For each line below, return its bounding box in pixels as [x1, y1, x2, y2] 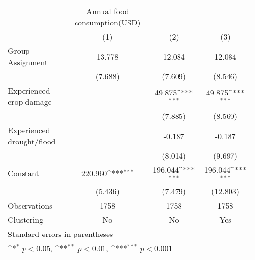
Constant [8, 167, 39, 179]
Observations [8, 199, 52, 211]
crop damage [8, 96, 51, 107]
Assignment [8, 56, 48, 68]
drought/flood [8, 136, 56, 147]
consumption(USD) [75, 17, 141, 28]
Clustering [8, 213, 44, 225]
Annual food [86, 5, 129, 17]
